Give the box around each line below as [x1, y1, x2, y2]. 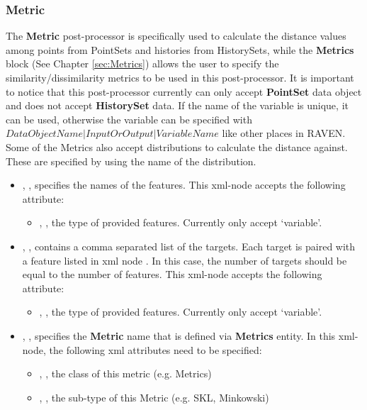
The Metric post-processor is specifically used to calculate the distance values [6, 28, 346, 43]
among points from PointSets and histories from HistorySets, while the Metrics [6, 42, 354, 57]
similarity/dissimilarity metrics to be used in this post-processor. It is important [6, 70, 354, 84]
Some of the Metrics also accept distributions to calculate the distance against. [6, 139, 348, 154]
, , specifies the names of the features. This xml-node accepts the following [22, 177, 346, 192]
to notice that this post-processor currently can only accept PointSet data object [6, 84, 362, 99]
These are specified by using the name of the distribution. [6, 153, 256, 168]
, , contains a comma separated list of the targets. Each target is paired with [22, 238, 356, 253]
